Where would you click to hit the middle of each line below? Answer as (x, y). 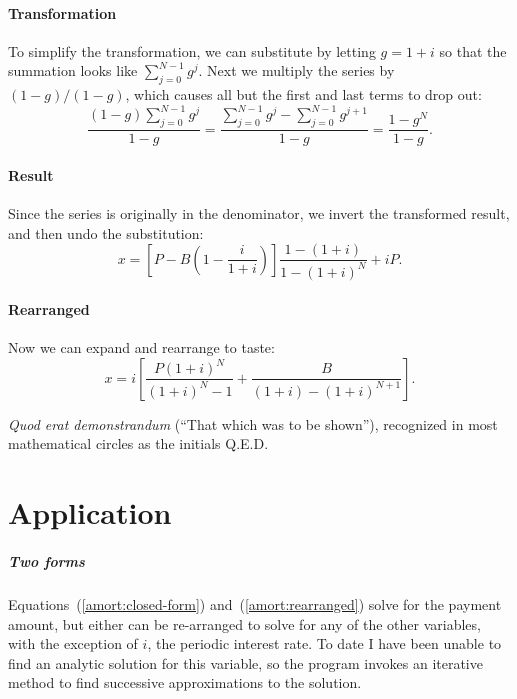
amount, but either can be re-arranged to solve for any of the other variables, (244, 623)
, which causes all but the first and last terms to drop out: (303, 94)
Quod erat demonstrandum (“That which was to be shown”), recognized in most (253, 423)
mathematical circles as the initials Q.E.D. (138, 443)
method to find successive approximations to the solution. (185, 682)
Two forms (46, 561)
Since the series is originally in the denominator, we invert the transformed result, (259, 212)
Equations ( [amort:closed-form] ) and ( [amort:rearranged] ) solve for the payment (255, 604)
